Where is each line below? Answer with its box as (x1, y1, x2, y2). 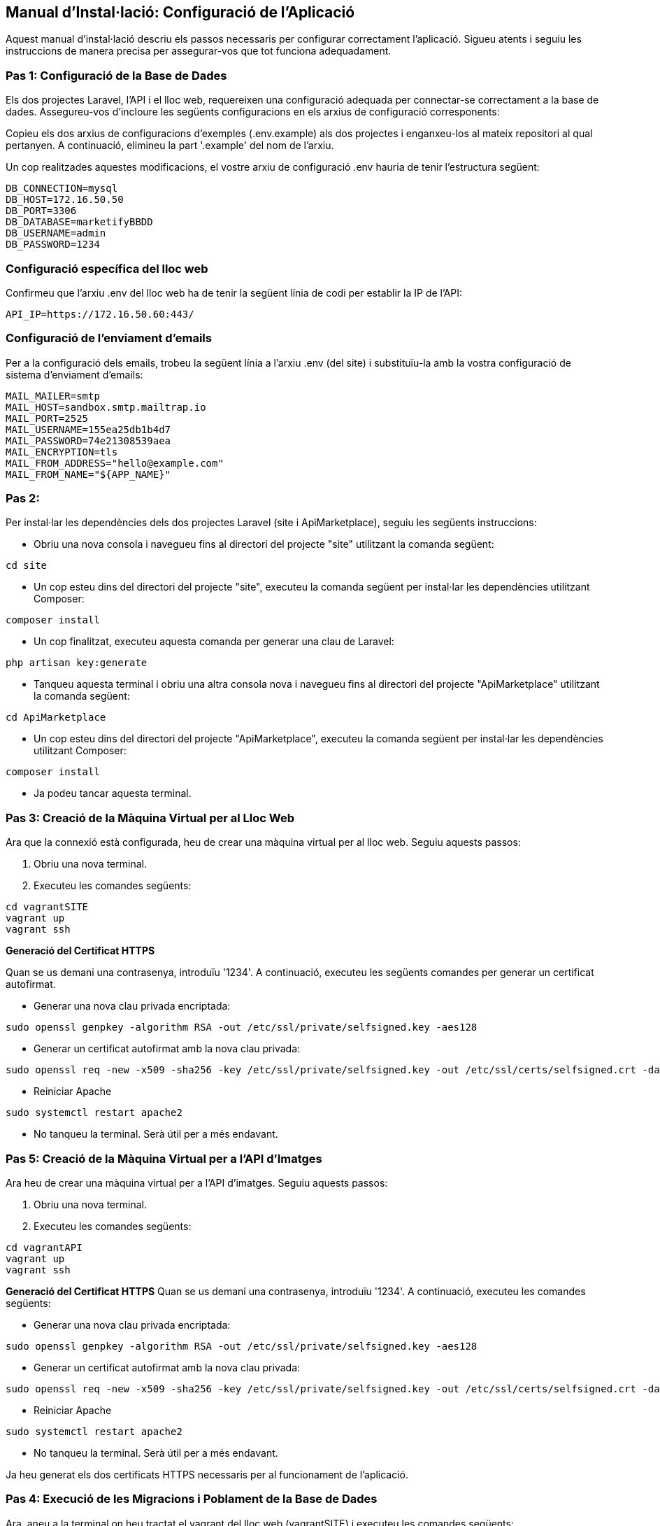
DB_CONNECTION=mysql (6, 183, 118, 195)
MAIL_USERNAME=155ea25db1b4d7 (6, 423, 171, 435)
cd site (6, 560, 48, 572)
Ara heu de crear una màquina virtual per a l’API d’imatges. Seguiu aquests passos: (6, 1176, 388, 1189)
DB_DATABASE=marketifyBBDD (6, 216, 153, 228)
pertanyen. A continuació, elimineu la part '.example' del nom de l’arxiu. (6, 139, 334, 152)
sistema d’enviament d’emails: (6, 368, 143, 381)
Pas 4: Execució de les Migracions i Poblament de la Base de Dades (6, 1492, 378, 1506)
